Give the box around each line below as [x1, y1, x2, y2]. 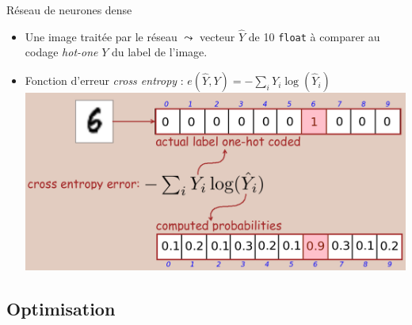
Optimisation [6, 296, 116, 321]
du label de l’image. [111, 44, 208, 60]
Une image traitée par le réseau [25, 28, 177, 44]
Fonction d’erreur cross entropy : [25, 72, 184, 89]
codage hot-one [25, 44, 98, 60]
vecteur [199, 28, 235, 44]
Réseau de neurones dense [6, 2, 132, 17]
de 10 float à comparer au [248, 28, 380, 44]
